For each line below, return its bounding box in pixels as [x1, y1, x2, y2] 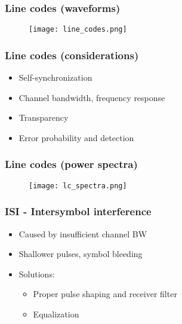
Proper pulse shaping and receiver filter [33, 288, 177, 300]
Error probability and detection [18, 131, 134, 143]
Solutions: [18, 267, 55, 280]
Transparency [18, 111, 69, 124]
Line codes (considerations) [5, 47, 139, 62]
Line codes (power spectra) [5, 157, 138, 172]
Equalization [33, 307, 79, 320]
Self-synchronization [18, 71, 92, 84]
